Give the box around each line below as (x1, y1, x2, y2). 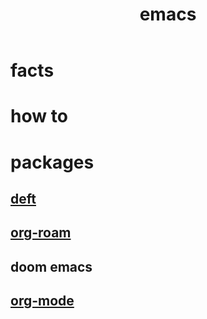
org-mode (10, 293, 75, 310)
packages (10, 151, 95, 173)
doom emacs (10, 258, 93, 275)
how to (10, 105, 68, 128)
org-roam (10, 224, 72, 242)
